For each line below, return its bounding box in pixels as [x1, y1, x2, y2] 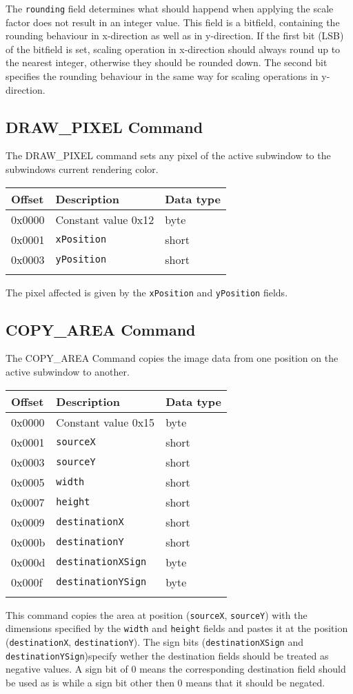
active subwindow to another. [6, 365, 130, 379]
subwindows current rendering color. [6, 162, 159, 176]
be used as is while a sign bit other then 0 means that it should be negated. [6, 675, 325, 689]
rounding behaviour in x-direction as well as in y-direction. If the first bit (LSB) [6, 28, 344, 43]
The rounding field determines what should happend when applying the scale [6, 1, 334, 15]
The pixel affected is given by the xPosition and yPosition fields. [6, 285, 288, 299]
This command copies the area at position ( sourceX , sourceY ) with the [6, 607, 307, 622]
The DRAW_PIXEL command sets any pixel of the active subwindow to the [6, 148, 331, 163]
